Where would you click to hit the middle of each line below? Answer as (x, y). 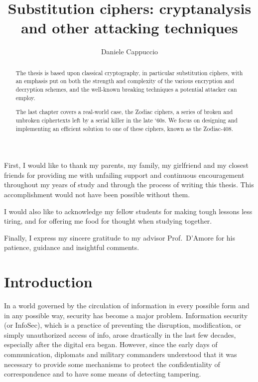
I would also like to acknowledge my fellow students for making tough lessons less (128, 211)
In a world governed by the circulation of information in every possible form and (127, 306)
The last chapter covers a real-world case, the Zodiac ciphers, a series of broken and (124, 112)
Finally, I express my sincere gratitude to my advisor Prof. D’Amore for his (120, 237)
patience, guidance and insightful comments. (72, 247)
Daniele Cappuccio (129, 52)
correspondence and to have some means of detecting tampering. (103, 374)
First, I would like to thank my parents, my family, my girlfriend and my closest (127, 165)
